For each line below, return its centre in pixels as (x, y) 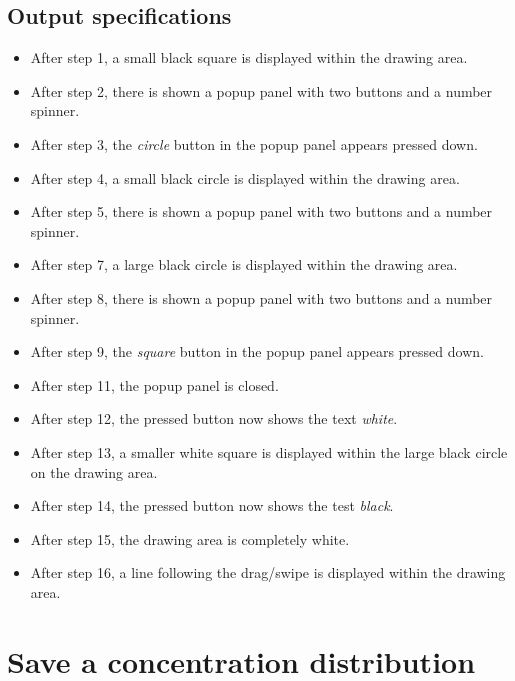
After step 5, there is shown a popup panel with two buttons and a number (261, 211)
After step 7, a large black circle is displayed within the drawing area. (244, 264)
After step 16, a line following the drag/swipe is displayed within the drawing (268, 572)
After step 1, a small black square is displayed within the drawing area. (249, 57)
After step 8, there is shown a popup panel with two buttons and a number (261, 297)
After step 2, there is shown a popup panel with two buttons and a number (261, 90)
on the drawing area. (94, 471)
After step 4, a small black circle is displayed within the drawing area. (245, 177)
